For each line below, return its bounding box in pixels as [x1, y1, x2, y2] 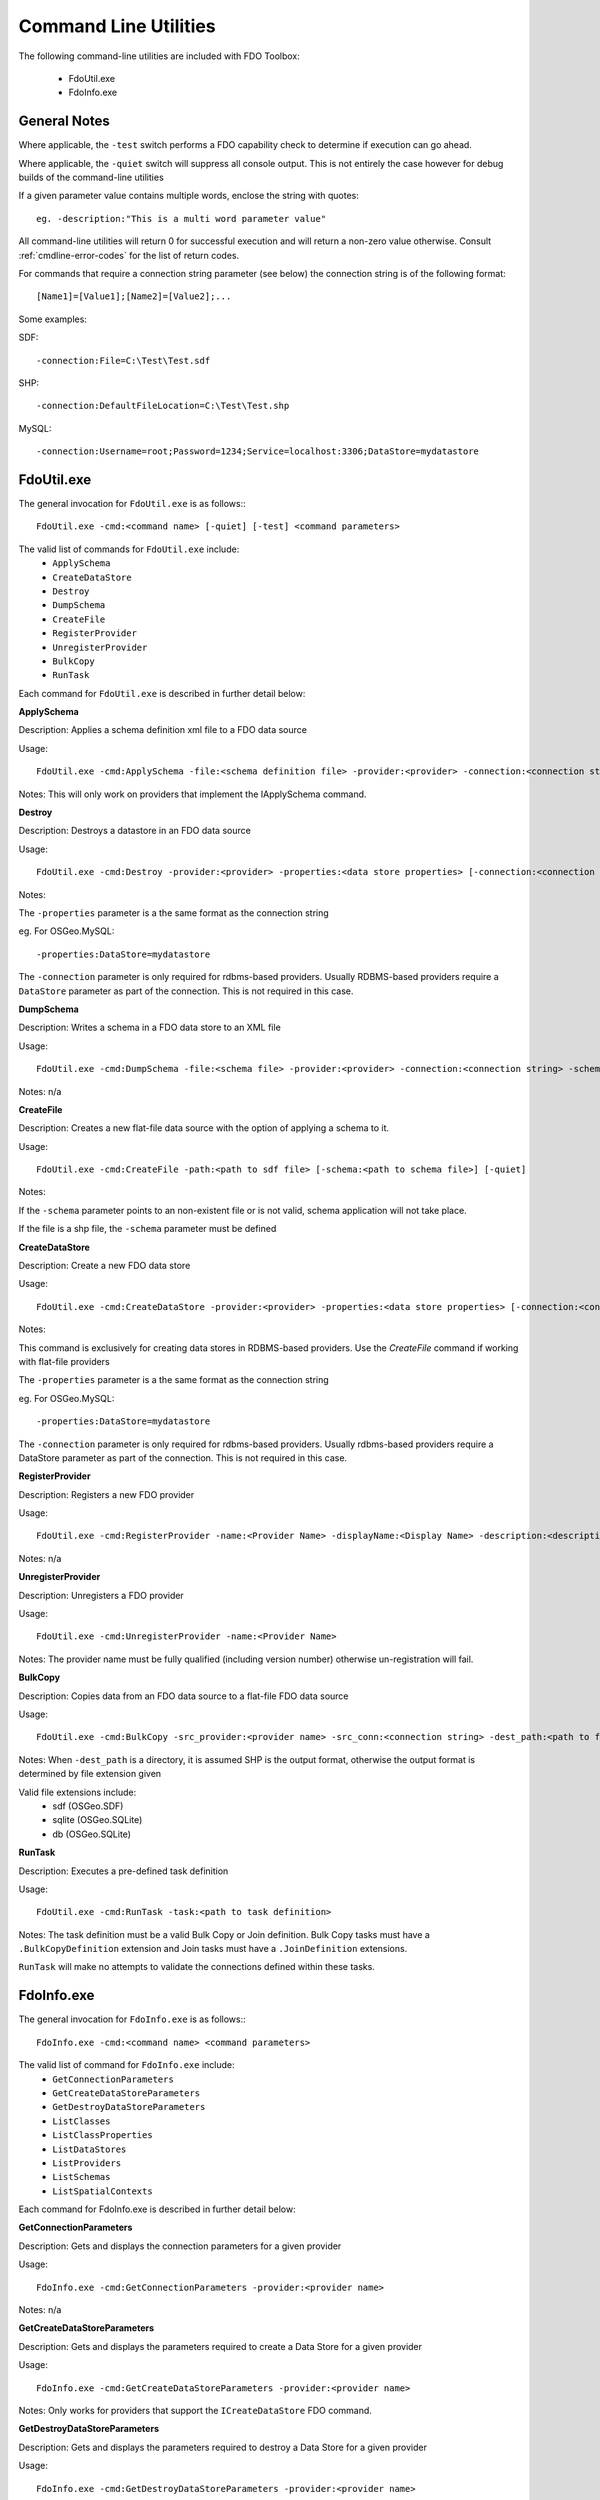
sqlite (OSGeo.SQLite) [52, 1814, 143, 1826]
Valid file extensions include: [18, 1786, 137, 1798]
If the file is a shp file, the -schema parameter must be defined [18, 1223, 277, 1235]
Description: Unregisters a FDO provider [18, 1589, 184, 1601]
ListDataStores [52, 2143, 127, 2155]
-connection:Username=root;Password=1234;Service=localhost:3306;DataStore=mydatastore [36, 446, 480, 457]
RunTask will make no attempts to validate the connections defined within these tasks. [18, 1961, 375, 1973]
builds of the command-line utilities [18, 171, 164, 184]
